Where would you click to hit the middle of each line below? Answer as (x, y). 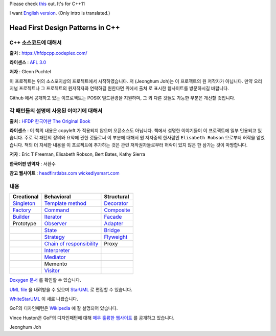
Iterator (53, 217)
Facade (113, 217)
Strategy (54, 237)
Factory (22, 210)
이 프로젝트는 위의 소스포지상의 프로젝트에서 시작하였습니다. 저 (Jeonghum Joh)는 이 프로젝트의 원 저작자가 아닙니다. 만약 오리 (136, 81)
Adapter (114, 224)
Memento (56, 264)
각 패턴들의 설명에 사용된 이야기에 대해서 (56, 111)
